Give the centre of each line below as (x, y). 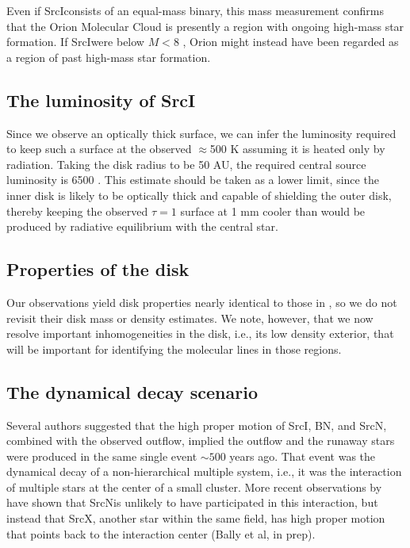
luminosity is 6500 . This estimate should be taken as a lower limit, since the (193, 180)
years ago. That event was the (303, 456)
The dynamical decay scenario (132, 391)
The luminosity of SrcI (101, 100)
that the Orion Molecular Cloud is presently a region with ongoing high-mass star (205, 26)
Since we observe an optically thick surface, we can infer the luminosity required (201, 133)
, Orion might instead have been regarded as (291, 42)
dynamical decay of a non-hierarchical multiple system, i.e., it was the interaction (204, 471)
